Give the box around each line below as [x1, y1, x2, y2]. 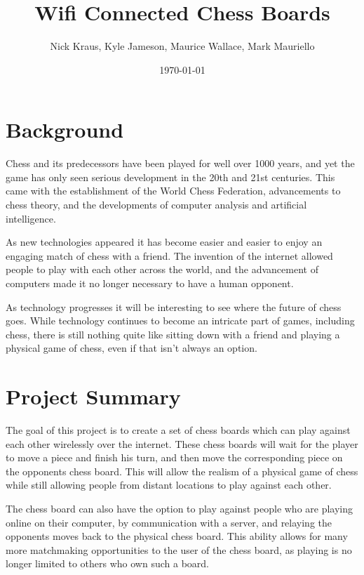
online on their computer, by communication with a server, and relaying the [6, 515, 332, 529]
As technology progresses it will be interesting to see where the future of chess [6, 299, 342, 314]
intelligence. [6, 211, 56, 225]
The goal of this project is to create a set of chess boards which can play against [6, 423, 351, 437]
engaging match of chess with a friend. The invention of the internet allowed [6, 248, 333, 263]
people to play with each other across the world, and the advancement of [6, 262, 318, 277]
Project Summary [6, 382, 181, 411]
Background [6, 115, 124, 144]
